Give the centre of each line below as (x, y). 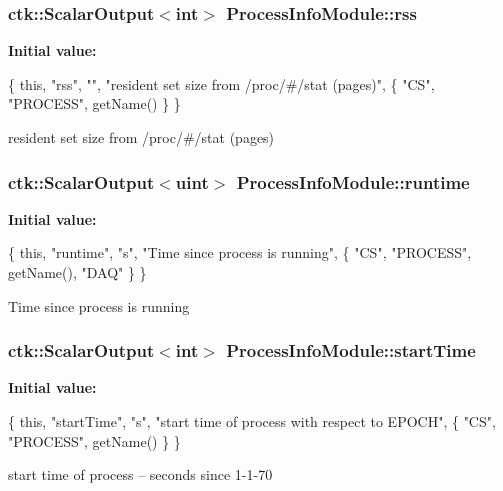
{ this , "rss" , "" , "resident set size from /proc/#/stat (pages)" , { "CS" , (221, 83)
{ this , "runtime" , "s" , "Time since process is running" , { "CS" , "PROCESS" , (240, 252)
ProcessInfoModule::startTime (351, 350)
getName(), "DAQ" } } (77, 272)
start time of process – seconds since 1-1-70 (140, 474)
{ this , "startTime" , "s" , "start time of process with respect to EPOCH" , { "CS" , (252, 421)
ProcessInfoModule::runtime (353, 181)
